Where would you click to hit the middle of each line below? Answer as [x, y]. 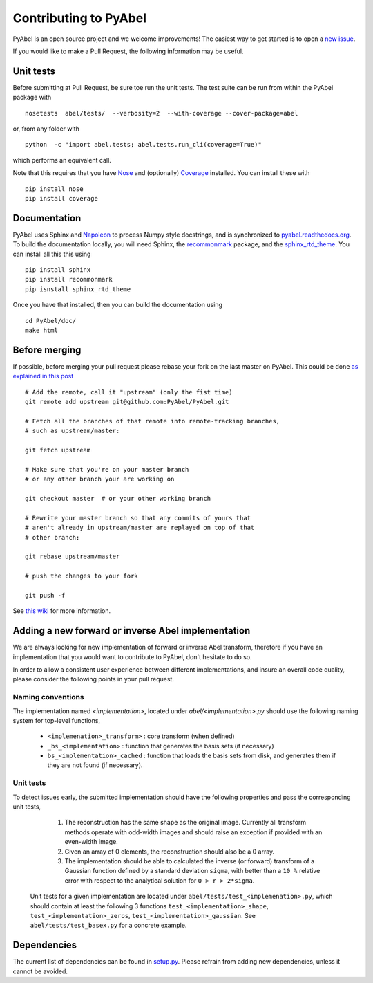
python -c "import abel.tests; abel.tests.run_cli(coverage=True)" [143, 145]
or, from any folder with [46, 129]
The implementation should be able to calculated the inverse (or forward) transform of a [190, 861]
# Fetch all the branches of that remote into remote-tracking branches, [153, 421]
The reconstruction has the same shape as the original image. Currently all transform [185, 823]
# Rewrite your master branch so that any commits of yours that [138, 518]
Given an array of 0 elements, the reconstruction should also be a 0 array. [170, 852]
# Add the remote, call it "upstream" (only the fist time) [129, 392]
